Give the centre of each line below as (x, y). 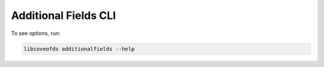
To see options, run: (36, 33)
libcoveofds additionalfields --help (79, 49)
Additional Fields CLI (64, 15)
